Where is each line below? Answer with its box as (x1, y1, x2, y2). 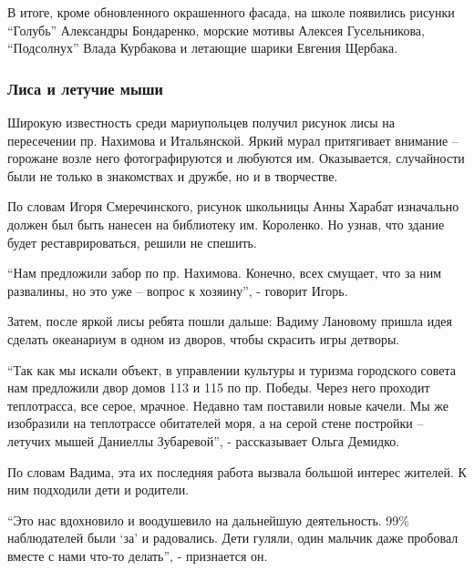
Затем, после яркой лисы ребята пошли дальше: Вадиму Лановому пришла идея (7, 311, 452, 331)
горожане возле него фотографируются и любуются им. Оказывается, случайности (7, 148, 465, 168)
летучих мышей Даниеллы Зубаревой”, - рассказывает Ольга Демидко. (7, 431, 400, 450)
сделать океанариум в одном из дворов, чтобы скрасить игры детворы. (7, 329, 400, 348)
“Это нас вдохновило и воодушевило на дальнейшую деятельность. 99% (7, 510, 409, 529)
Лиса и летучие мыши (7, 76, 163, 99)
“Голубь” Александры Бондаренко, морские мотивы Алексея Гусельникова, (7, 20, 425, 39)
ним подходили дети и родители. (7, 480, 190, 499)
